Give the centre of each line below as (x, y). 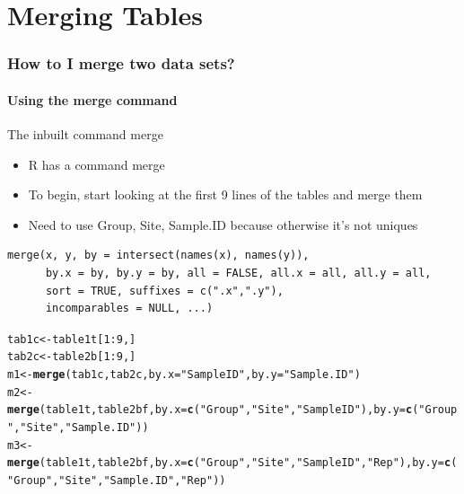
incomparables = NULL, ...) (129, 309)
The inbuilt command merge (85, 134)
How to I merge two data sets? (121, 63)
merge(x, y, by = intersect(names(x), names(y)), (158, 256)
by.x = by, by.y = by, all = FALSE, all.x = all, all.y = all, (238, 273)
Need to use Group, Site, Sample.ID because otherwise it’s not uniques (223, 224)
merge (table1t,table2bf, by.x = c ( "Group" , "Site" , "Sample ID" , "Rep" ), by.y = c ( (232, 463)
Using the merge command (92, 99)
